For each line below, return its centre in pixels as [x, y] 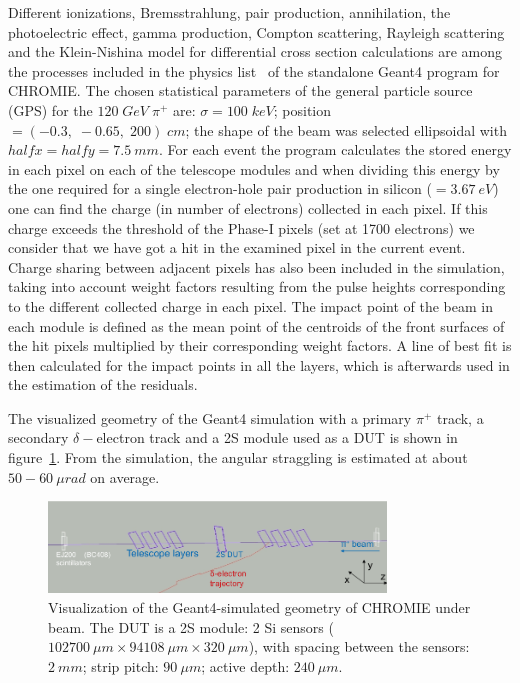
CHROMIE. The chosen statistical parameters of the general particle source [240, 90]
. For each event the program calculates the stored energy [335, 149]
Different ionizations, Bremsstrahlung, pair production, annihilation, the [229, 12]
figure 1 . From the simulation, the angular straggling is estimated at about [238, 457]
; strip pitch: [120, 665]
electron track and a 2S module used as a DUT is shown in [277, 437]
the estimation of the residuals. [103, 384]
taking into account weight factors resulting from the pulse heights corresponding [257, 286]
